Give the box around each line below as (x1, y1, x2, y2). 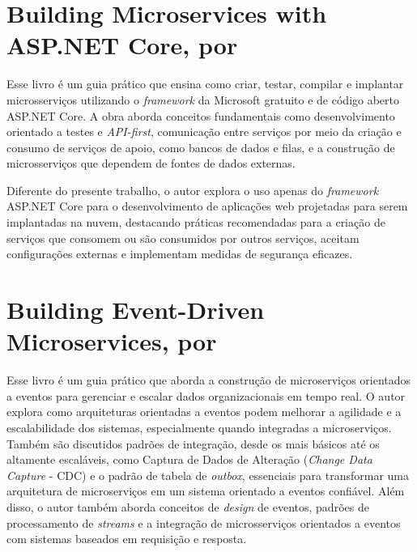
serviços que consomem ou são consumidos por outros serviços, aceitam (6, 229, 360, 246)
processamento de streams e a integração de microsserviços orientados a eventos (6, 514, 401, 531)
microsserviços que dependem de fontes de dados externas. (6, 155, 296, 172)
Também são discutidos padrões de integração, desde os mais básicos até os (6, 435, 380, 452)
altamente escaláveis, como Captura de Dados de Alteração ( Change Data (6, 451, 372, 468)
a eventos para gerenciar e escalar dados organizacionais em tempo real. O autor (6, 387, 406, 404)
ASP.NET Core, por (6, 28, 238, 62)
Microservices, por (6, 325, 217, 358)
